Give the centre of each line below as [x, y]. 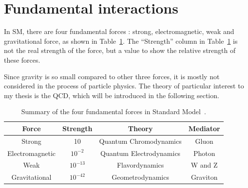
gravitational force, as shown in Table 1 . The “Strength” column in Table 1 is [121, 41]
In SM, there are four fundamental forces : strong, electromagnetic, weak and [119, 31]
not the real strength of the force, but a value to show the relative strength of [120, 50]
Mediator [204, 128]
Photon [204, 153]
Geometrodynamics [140, 177]
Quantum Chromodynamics [140, 141]
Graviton [204, 177]
